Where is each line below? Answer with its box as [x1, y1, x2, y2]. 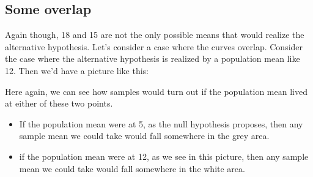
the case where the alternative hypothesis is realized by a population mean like [5, 52, 300, 65]
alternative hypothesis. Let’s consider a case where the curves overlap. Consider [5, 40, 303, 53]
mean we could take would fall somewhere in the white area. [19, 162, 245, 175]
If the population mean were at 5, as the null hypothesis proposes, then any [19, 117, 303, 130]
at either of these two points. [5, 97, 113, 110]
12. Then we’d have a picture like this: [5, 64, 149, 77]
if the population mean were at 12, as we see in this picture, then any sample [19, 149, 309, 162]
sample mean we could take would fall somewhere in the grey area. [19, 129, 270, 142]
